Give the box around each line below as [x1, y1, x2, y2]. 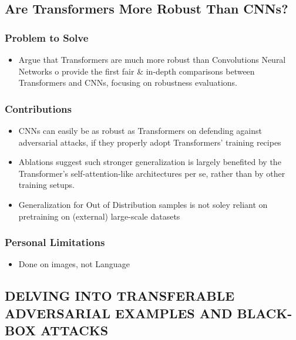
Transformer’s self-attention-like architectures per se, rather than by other [18, 167, 285, 179]
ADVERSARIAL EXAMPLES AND [5, 304, 233, 322]
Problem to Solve [5, 30, 89, 45]
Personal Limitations [5, 235, 105, 250]
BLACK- [237, 304, 292, 322]
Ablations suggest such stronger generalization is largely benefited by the [18, 156, 281, 168]
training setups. [18, 179, 75, 191]
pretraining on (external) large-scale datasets [18, 210, 180, 222]
